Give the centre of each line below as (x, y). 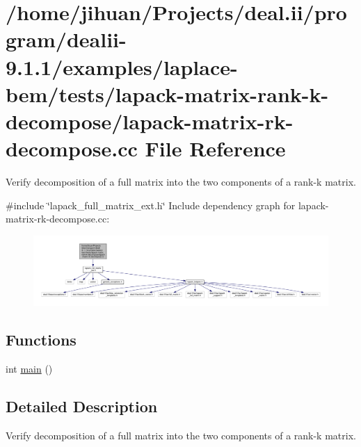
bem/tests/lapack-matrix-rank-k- (167, 94)
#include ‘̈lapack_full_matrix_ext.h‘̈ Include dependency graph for (151, 205)
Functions (41, 340)
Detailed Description (82, 406)
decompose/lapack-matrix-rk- (150, 121)
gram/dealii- (66, 39)
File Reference (215, 148)
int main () (29, 369)
